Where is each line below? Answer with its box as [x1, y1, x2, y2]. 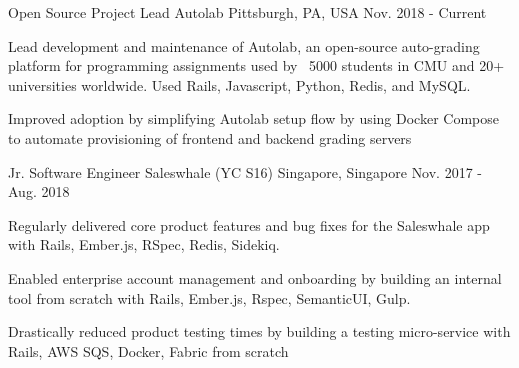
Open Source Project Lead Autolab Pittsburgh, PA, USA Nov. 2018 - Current [8, 2, 487, 22]
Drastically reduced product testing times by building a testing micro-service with [8, 321, 511, 342]
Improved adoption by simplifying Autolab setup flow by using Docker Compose [8, 108, 499, 129]
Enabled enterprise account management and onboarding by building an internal [8, 267, 502, 288]
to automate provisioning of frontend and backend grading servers [8, 127, 412, 148]
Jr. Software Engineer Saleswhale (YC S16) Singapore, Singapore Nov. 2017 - [8, 161, 483, 182]
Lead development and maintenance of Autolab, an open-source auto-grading [8, 35, 480, 56]
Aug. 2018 [8, 181, 70, 202]
